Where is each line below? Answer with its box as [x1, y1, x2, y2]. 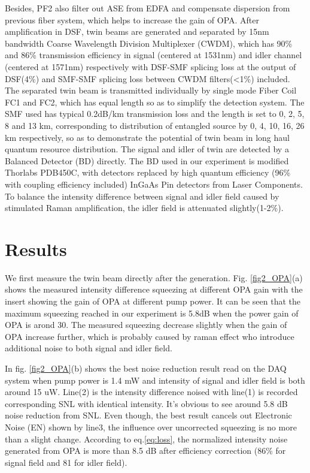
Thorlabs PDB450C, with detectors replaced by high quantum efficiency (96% [5, 166, 291, 179]
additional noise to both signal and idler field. [5, 342, 172, 354]
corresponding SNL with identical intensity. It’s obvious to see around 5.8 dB [5, 397, 288, 409]
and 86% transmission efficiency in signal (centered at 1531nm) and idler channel [5, 49, 302, 61]
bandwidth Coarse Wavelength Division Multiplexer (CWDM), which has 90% [5, 37, 293, 49]
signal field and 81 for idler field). [5, 456, 127, 468]
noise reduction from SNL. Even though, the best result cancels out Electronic [5, 409, 292, 421]
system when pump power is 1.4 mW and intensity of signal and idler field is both [5, 373, 305, 386]
